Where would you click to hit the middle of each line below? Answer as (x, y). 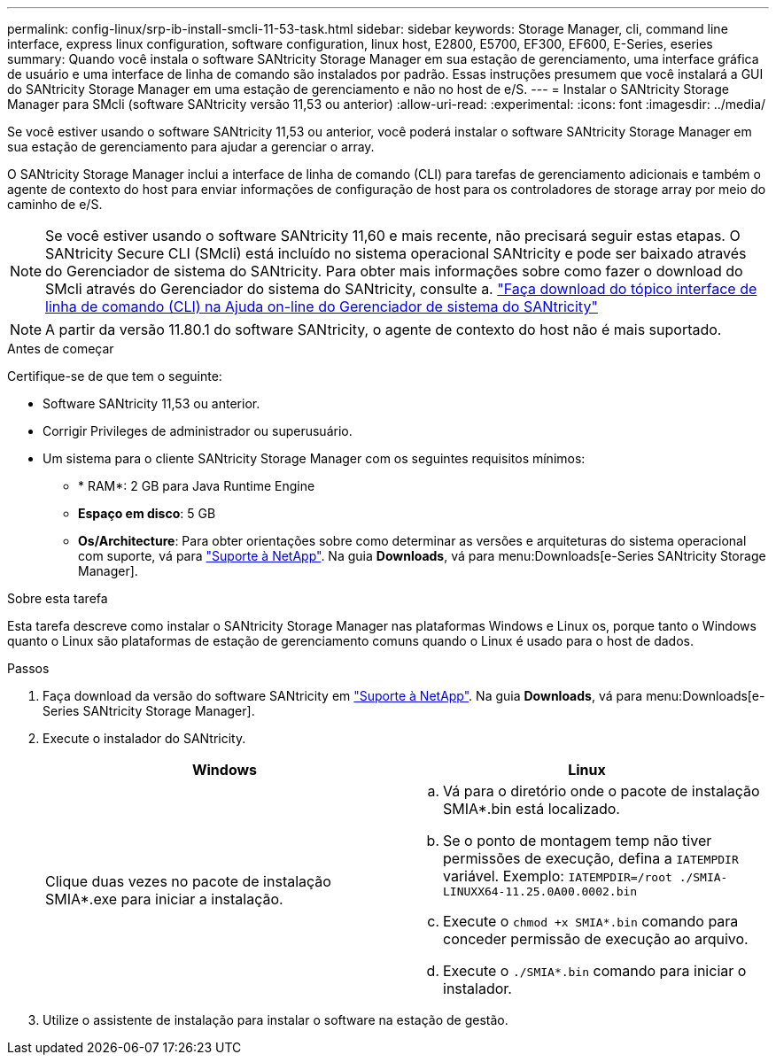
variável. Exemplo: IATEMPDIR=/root (558, 876)
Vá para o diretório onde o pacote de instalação (601, 791)
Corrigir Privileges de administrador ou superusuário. (198, 431)
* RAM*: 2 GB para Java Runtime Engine (197, 486)
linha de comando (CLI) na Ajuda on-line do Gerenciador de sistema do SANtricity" (322, 306)
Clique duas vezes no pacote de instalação (188, 881)
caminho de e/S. (55, 204)
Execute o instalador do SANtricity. (144, 738)
